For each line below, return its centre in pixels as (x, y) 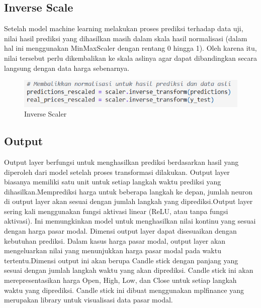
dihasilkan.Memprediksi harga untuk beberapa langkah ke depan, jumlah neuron (128, 191)
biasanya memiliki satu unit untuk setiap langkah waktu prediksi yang (113, 182)
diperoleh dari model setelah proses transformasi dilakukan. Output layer (117, 172)
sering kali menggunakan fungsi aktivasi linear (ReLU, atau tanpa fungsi (116, 211)
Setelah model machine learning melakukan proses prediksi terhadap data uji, (124, 28)
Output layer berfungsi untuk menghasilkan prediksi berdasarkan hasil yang (121, 162)
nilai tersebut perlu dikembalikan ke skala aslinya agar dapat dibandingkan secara (130, 58)
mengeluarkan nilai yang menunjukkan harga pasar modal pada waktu (113, 250)
